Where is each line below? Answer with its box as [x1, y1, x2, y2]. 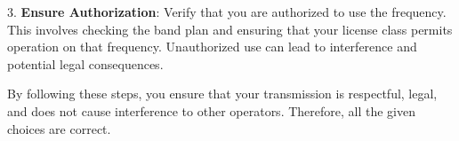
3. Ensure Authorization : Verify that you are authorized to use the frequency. [7, 3, 447, 20]
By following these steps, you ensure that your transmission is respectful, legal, [7, 84, 438, 103]
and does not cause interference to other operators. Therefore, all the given [7, 101, 415, 120]
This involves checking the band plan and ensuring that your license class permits [7, 20, 453, 38]
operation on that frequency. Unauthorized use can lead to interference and [7, 37, 417, 56]
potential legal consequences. [7, 54, 164, 73]
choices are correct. [7, 119, 111, 137]
